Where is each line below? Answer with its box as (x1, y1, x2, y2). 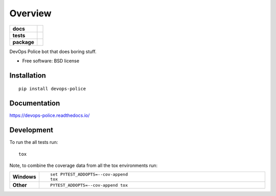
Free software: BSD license (22, 58, 79, 64)
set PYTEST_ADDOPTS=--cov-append (50, 171, 128, 177)
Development (9, 126, 54, 135)
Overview (9, 8, 52, 19)
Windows (12, 174, 36, 181)
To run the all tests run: (9, 139, 58, 145)
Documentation (9, 99, 60, 108)
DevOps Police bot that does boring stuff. (9, 48, 97, 55)
